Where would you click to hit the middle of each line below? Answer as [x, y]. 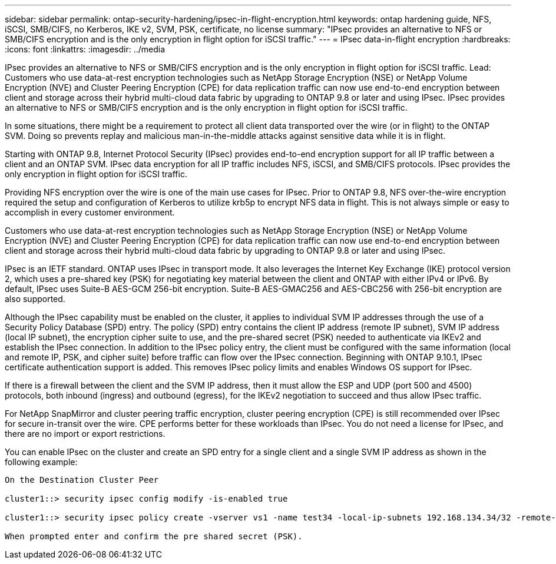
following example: [41, 462]
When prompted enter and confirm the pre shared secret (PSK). [154, 536]
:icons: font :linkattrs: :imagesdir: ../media [85, 49]
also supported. [35, 299]
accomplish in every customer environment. [90, 212]
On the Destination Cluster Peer [82, 480]
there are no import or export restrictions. [85, 434]
